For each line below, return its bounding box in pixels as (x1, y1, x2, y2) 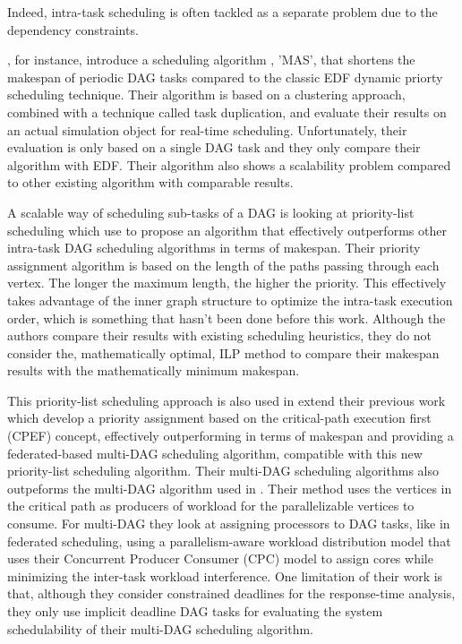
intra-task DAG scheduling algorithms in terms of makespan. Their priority (7, 238, 421, 257)
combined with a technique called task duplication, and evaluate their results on (7, 102, 447, 121)
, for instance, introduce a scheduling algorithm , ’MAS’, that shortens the (7, 50, 415, 69)
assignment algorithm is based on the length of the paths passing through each (7, 255, 440, 274)
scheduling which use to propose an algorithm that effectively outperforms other (7, 220, 447, 239)
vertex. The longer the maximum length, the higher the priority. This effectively (7, 273, 447, 292)
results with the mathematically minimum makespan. (7, 361, 300, 380)
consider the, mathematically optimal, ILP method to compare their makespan (7, 343, 440, 362)
